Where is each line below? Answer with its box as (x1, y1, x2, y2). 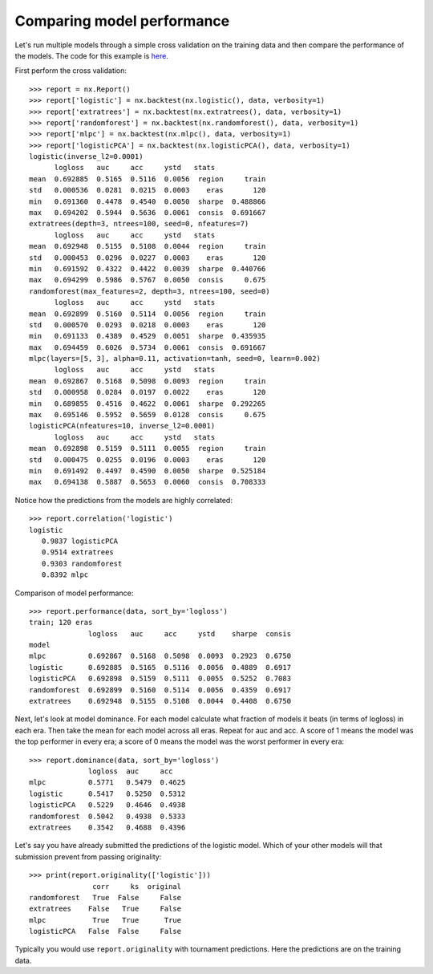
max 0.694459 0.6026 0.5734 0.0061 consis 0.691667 (29, 343, 266, 352)
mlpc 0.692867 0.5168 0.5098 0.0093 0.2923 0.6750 (29, 651, 292, 661)
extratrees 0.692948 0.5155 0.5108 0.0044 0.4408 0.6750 (29, 696, 292, 706)
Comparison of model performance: (14, 588, 134, 598)
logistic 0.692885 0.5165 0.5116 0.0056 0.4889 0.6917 (29, 663, 292, 672)
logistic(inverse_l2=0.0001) (29, 152, 144, 161)
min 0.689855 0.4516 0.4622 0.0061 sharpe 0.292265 (29, 399, 266, 408)
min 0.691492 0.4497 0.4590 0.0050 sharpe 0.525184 (29, 466, 266, 475)
